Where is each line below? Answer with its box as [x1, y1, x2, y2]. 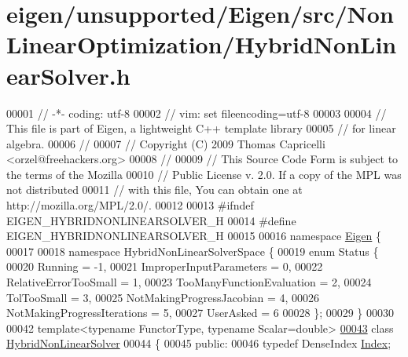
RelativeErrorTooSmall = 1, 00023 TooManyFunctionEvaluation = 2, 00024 [6, 274, 372, 290]
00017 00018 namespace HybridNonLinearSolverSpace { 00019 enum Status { [6, 242, 379, 259]
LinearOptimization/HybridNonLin [6, 28, 397, 60]
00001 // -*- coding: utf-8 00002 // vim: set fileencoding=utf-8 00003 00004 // [6, 104, 387, 121]
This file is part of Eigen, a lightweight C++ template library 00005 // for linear [6, 120, 396, 137]
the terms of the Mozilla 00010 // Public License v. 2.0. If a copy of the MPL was [6, 166, 402, 182]
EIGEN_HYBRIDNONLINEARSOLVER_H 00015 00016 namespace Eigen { [6, 228, 381, 244]
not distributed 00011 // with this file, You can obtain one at [6, 181, 303, 198]
